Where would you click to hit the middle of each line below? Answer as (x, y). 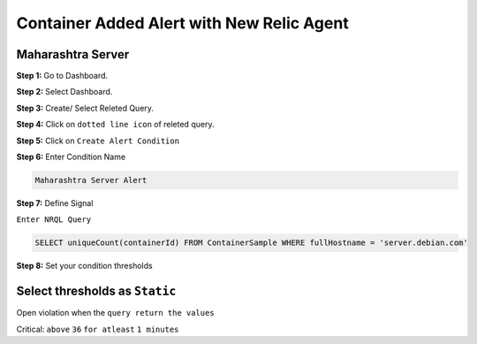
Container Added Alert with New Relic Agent (182, 23)
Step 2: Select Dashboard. (64, 92)
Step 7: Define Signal (55, 203)
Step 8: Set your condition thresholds (85, 266)
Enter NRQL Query (54, 220)
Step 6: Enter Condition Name (71, 157)
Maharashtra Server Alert (91, 180)
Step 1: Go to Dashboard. (62, 76)
